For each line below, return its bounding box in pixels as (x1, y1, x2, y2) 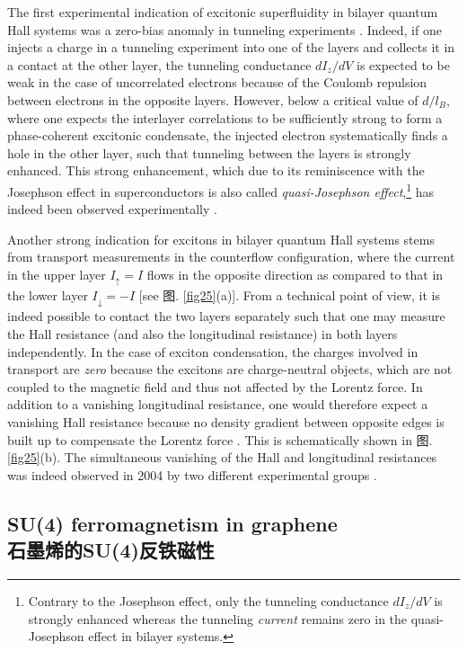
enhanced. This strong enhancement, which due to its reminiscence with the (7, 161, 425, 180)
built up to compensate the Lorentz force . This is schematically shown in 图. (7, 430, 433, 449)
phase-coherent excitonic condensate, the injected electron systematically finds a (7, 126, 448, 145)
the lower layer (7, 286, 88, 305)
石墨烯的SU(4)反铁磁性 (7, 536, 215, 564)
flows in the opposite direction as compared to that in (146, 264, 444, 283)
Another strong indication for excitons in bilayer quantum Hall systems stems (7, 229, 435, 248)
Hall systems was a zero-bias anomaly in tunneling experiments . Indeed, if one (7, 20, 442, 39)
